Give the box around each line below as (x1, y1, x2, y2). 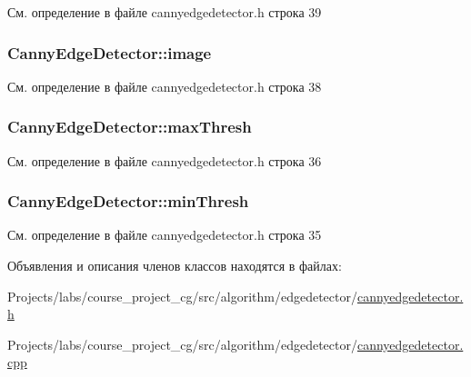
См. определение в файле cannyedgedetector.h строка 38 (7, 76, 322, 95)
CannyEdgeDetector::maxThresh (7, 115, 252, 138)
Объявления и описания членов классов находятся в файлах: (7, 256, 342, 275)
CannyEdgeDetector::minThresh (7, 190, 249, 213)
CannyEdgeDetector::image (7, 41, 212, 64)
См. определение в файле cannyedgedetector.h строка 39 (7, 3, 322, 21)
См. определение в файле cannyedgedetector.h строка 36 (7, 151, 322, 170)
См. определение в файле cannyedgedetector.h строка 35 (7, 225, 322, 244)
